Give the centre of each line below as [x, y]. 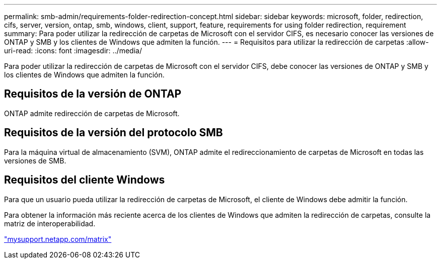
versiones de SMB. [35, 160]
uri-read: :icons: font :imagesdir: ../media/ [73, 51]
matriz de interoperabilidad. [50, 223]
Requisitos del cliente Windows [85, 180]
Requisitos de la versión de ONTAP [93, 94]
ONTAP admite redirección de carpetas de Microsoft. [92, 113]
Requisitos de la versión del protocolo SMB [114, 133]
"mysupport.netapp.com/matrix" [58, 239]
